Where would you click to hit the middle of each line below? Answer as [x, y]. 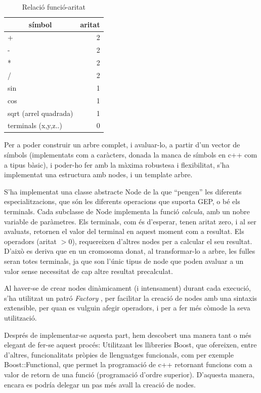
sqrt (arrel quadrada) [40, 113]
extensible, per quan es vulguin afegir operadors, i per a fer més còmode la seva [127, 308]
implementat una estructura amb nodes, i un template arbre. [98, 174]
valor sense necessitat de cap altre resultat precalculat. [89, 271]
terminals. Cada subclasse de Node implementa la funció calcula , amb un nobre [127, 211]
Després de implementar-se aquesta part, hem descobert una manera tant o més [128, 335]
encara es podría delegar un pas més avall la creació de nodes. [100, 384]
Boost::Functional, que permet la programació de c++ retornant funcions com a [128, 364]
